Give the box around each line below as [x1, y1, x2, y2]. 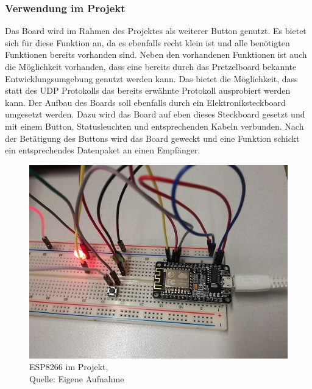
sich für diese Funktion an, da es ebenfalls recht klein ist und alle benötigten [5, 36, 290, 49]
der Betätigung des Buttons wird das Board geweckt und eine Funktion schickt [5, 131, 300, 144]
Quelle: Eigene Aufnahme [29, 372, 124, 385]
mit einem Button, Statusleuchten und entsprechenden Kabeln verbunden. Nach [5, 119, 304, 132]
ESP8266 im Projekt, [29, 360, 108, 373]
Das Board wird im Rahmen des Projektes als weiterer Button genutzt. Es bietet [5, 24, 307, 37]
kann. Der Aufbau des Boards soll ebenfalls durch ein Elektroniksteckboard [5, 96, 286, 108]
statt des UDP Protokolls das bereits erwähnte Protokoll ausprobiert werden [5, 84, 291, 97]
